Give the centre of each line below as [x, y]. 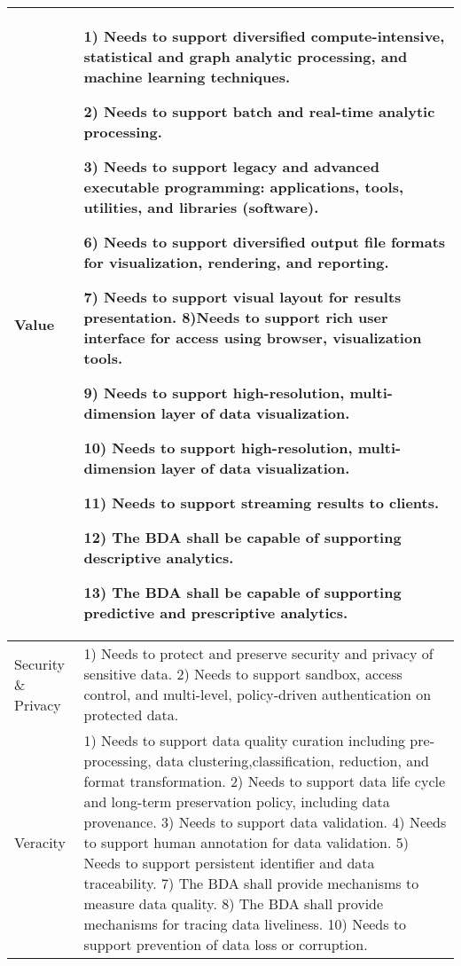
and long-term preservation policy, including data [237, 801]
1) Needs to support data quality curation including [245, 740]
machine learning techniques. [187, 77]
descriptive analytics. [159, 558]
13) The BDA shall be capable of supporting [242, 592]
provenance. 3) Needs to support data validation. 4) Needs [265, 822]
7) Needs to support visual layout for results [242, 297]
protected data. [131, 715]
